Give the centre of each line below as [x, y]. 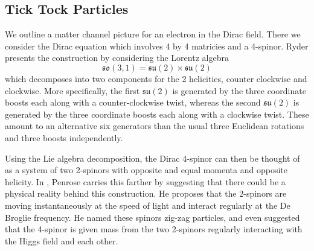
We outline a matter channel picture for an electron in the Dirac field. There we [153, 34]
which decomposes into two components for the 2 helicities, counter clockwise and [156, 78]
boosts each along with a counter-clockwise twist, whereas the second [133, 102]
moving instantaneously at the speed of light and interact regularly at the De [148, 205]
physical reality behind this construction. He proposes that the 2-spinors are [146, 193]
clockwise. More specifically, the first [72, 90]
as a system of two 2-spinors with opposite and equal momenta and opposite [146, 170]
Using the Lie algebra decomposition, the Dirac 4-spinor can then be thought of [152, 158]
